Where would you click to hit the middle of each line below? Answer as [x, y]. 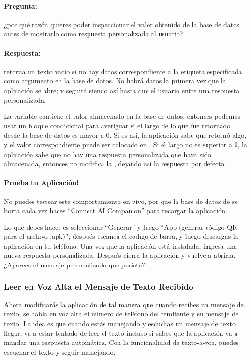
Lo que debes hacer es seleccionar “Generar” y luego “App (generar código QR [121, 227]
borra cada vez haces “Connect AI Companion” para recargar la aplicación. [116, 211]
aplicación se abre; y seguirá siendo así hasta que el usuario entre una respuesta [122, 90]
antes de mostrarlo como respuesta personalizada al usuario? [94, 34]
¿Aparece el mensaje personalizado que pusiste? [74, 265]
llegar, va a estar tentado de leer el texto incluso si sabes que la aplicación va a [121, 333]
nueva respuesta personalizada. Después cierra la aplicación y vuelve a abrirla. [120, 255]
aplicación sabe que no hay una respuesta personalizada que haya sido [108, 154]
